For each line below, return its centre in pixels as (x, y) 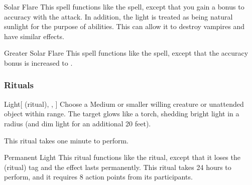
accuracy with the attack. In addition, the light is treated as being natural (118, 16)
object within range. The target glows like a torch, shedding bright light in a (122, 114)
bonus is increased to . (38, 62)
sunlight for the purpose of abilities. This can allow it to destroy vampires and (124, 26)
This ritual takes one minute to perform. (66, 140)
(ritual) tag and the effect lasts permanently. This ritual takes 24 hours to (118, 167)
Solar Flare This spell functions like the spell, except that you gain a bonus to (124, 7)
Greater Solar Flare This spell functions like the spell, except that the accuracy (126, 53)
